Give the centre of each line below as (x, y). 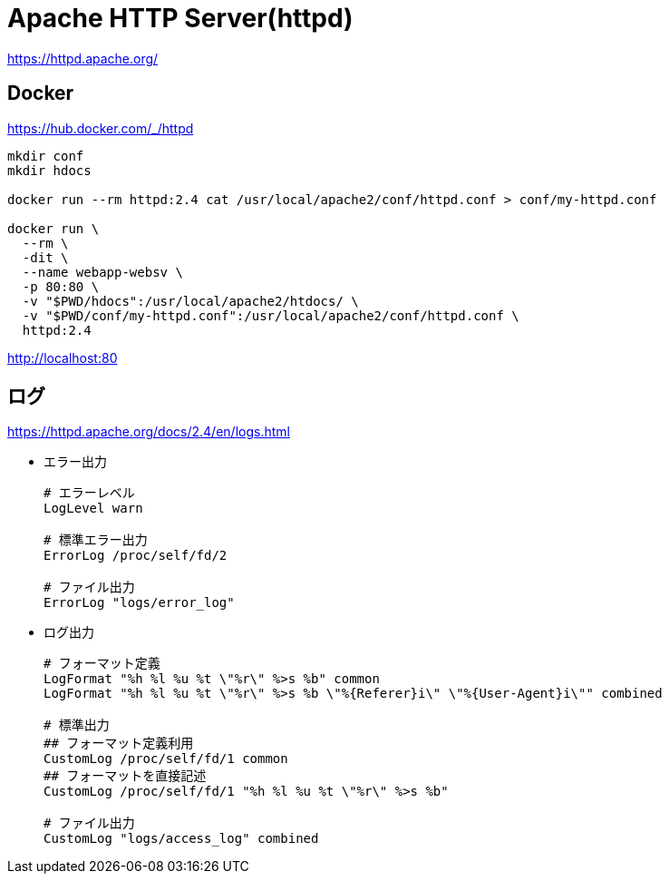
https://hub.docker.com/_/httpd (101, 128)
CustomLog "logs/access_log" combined (181, 839)
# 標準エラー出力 (96, 540)
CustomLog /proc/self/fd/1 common (166, 759)
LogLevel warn (93, 509)
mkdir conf (46, 156)
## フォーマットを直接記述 (125, 776)
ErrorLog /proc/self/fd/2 (136, 556)
